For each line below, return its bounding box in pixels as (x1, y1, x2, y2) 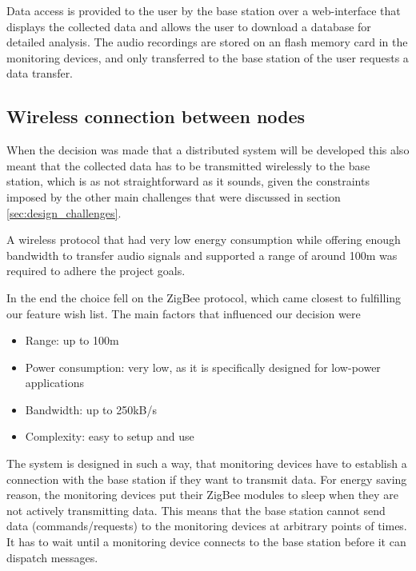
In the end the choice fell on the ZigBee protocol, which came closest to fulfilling (6, 289, 402, 305)
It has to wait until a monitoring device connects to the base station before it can (6, 533, 406, 550)
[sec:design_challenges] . (6, 204, 122, 221)
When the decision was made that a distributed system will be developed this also (6, 142, 410, 158)
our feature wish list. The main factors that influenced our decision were (6, 305, 361, 321)
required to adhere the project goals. (6, 262, 186, 279)
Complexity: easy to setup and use (25, 428, 194, 445)
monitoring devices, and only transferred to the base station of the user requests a (6, 49, 409, 66)
